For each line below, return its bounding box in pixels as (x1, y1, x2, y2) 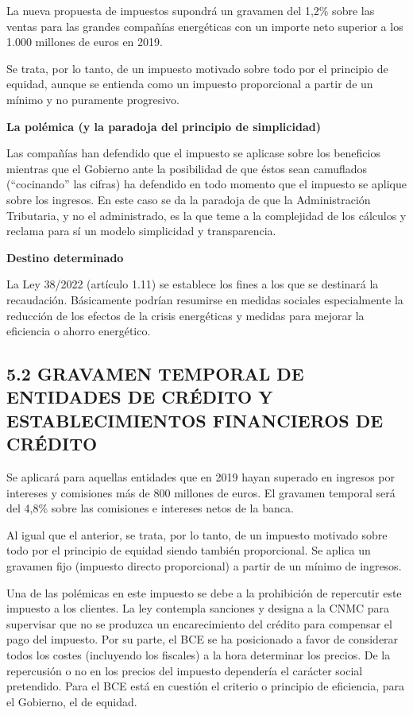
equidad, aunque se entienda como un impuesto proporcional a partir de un (6, 75, 373, 92)
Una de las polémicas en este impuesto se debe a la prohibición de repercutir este (6, 584, 402, 601)
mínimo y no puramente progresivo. (6, 91, 179, 107)
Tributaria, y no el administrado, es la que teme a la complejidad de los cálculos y (6, 207, 407, 223)
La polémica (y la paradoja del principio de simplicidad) (6, 118, 321, 134)
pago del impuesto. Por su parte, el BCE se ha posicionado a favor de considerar (6, 631, 399, 647)
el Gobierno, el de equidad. (6, 693, 137, 709)
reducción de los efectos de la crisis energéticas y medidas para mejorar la (6, 307, 365, 323)
